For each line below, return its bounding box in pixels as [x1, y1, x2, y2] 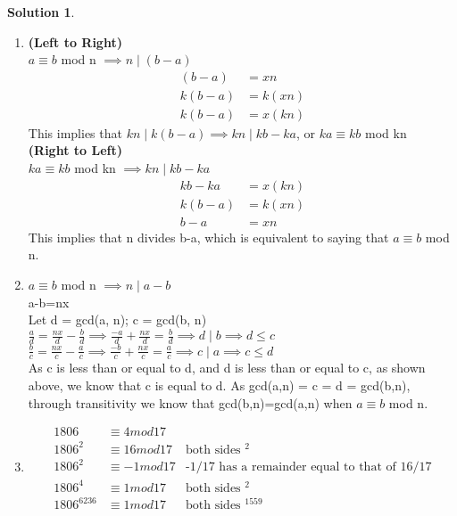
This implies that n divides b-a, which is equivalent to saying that [28, 227, 389, 246]
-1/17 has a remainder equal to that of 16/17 [186, 461, 432, 474]
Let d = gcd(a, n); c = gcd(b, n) [28, 310, 207, 329]
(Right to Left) [28, 141, 122, 160]
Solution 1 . [7, 3, 75, 20]
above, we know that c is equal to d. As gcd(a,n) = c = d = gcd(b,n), [28, 376, 411, 394]
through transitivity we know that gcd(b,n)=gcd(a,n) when [28, 393, 353, 412]
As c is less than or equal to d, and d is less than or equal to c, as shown [28, 358, 426, 377]
